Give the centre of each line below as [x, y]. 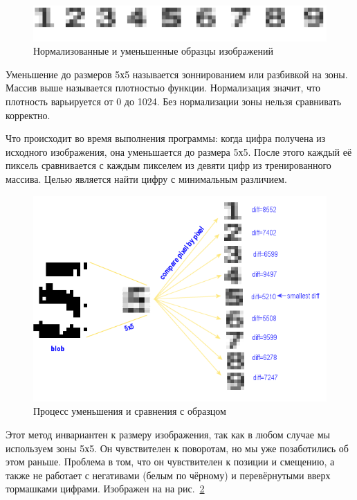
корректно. [28, 115]
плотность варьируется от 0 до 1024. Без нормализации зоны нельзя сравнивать [174, 101]
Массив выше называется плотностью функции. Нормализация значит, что [163, 88]
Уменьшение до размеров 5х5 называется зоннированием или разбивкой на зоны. [177, 74]
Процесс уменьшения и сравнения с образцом [130, 411]
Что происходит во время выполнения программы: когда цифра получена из [166, 138]
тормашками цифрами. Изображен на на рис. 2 [105, 489]
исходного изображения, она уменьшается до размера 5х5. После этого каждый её [179, 151]
